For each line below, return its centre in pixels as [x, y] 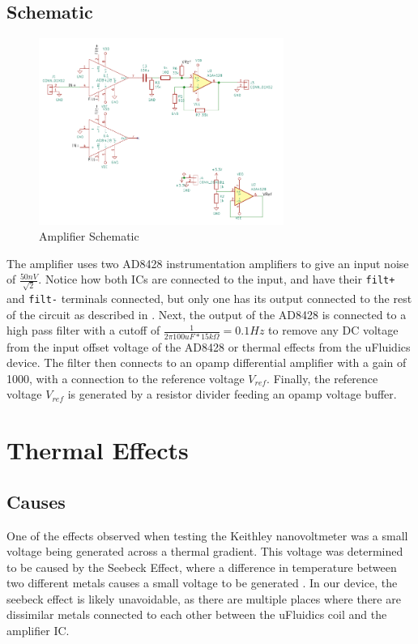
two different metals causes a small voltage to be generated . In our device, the [202, 583]
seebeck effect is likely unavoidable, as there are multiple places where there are [204, 598]
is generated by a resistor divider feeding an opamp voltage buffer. [232, 394]
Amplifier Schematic [89, 236]
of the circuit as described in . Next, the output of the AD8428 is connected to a [207, 314]
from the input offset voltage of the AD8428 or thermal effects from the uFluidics [209, 346]
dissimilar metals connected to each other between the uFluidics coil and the [197, 614]
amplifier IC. [38, 631]
